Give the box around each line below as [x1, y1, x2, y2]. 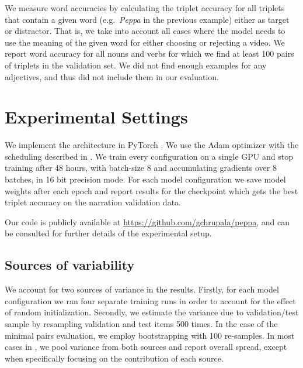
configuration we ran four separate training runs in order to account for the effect [5, 294, 296, 307]
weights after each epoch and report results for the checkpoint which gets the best [5, 184, 298, 197]
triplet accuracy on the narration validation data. [5, 196, 181, 208]
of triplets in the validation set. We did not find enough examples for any [5, 59, 267, 71]
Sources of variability [5, 256, 135, 274]
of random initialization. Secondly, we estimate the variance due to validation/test [5, 306, 299, 318]
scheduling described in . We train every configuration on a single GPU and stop [5, 150, 293, 162]
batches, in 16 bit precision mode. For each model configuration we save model [5, 173, 286, 185]
